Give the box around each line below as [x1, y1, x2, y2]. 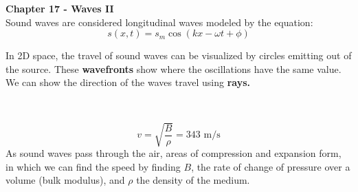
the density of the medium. [136, 173, 250, 187]
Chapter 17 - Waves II [5, 1, 114, 15]
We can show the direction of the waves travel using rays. [5, 75, 251, 89]
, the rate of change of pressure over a [191, 159, 350, 173]
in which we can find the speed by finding [5, 159, 181, 173]
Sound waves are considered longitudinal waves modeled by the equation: [5, 14, 313, 29]
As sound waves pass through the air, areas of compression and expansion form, [5, 146, 342, 160]
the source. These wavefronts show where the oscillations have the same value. [5, 61, 342, 76]
